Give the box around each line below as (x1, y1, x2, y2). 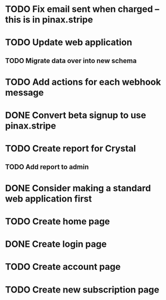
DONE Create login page (5, 238, 107, 250)
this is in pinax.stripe (5, 14, 93, 25)
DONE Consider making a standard (5, 182, 151, 194)
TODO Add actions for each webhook (5, 76, 161, 87)
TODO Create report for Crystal (5, 143, 136, 154)
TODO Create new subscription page (5, 284, 160, 295)
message (5, 87, 44, 98)
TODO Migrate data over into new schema (5, 56, 137, 65)
